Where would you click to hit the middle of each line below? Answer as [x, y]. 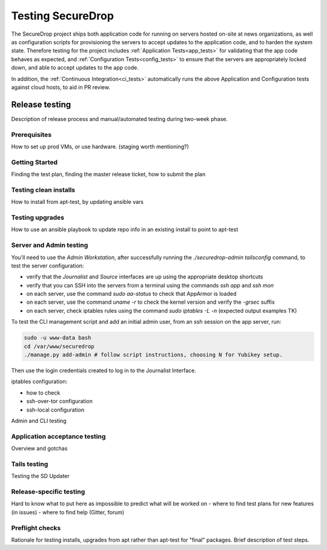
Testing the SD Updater [40, 476]
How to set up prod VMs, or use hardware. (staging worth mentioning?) [100, 146]
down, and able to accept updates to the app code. [75, 68]
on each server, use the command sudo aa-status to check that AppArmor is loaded [131, 294]
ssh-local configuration [55, 410]
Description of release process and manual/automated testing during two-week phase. [120, 119]
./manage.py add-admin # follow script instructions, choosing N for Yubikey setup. [153, 355]
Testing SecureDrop [63, 16]
